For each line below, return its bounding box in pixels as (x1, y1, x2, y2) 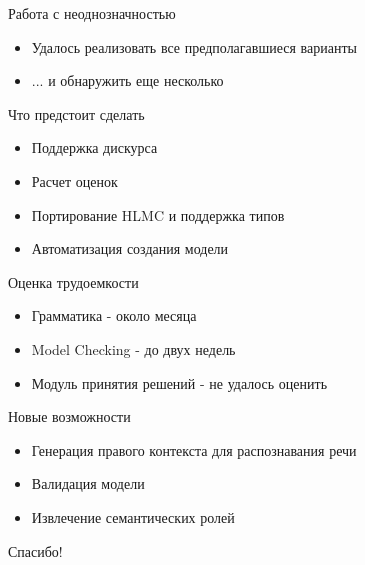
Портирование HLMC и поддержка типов (31, 204, 285, 225)
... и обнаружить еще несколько (31, 70, 224, 91)
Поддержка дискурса (31, 137, 158, 158)
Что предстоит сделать (8, 103, 145, 124)
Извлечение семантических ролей (31, 506, 235, 527)
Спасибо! (8, 540, 63, 561)
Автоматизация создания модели (31, 238, 229, 259)
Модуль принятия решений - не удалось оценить (31, 372, 328, 393)
